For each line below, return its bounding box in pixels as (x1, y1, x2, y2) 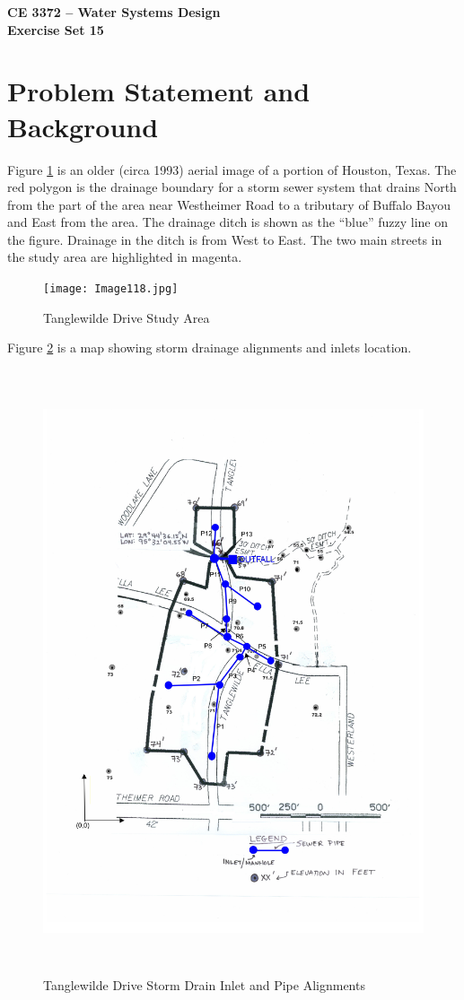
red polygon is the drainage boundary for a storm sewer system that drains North (7, 178, 457, 196)
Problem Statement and (7, 73, 311, 109)
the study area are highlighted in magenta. (7, 248, 242, 266)
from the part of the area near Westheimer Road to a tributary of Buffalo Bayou (7, 195, 451, 213)
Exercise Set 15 (7, 20, 104, 39)
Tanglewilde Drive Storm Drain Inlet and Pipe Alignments (43, 975, 365, 994)
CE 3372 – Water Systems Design (7, 3, 221, 21)
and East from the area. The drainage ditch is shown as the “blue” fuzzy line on (7, 213, 448, 231)
